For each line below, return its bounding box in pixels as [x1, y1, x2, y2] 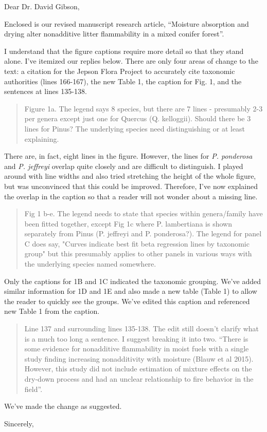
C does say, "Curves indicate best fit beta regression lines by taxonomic [24, 238, 250, 249]
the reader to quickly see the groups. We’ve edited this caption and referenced [4, 295, 250, 306]
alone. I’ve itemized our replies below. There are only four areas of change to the [4, 55, 258, 66]
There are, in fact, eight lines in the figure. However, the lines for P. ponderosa [4, 151, 253, 161]
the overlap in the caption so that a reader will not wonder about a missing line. [4, 191, 258, 201]
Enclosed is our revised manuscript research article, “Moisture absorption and [4, 18, 249, 29]
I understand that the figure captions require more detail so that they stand [4, 45, 244, 56]
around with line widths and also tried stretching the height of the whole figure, [4, 171, 256, 181]
